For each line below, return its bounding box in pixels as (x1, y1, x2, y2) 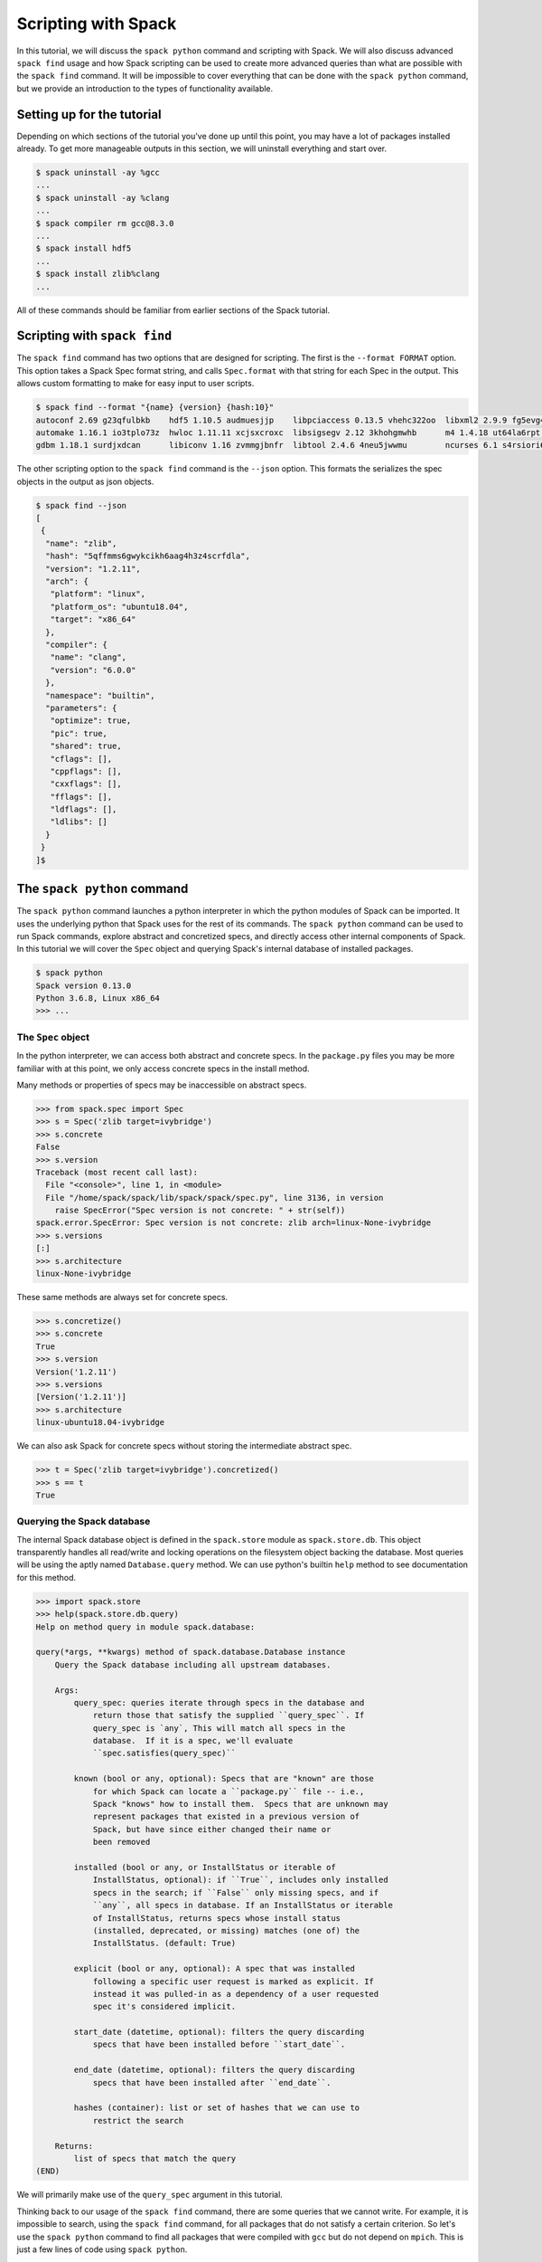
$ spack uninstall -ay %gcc (35, 167, 160, 177)
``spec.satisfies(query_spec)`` (92, 1748, 237, 1759)
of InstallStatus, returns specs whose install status (92, 1913, 341, 1923)
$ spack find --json (35, 500, 126, 510)
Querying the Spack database (16, 1516, 151, 1528)
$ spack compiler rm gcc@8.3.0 (35, 218, 175, 228)
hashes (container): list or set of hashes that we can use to (73, 2103, 360, 2113)
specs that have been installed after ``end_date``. (92, 2077, 332, 2087)
